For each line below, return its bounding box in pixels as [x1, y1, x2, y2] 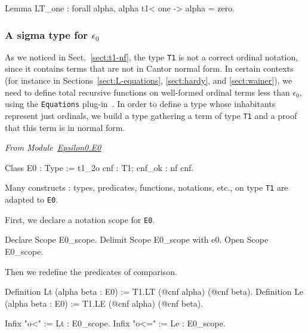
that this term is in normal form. [5, 121, 125, 133]
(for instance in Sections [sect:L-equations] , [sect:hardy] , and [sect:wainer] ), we [5, 74, 292, 87]
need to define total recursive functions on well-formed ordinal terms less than [5, 85, 290, 98]
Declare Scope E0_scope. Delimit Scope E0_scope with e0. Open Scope [5, 233, 269, 246]
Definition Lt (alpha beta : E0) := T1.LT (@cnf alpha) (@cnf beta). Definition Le [5, 285, 304, 298]
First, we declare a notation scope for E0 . [5, 213, 155, 225]
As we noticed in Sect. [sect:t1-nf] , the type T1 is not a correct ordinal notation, [5, 50, 298, 63]
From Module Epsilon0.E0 [5, 141, 101, 154]
